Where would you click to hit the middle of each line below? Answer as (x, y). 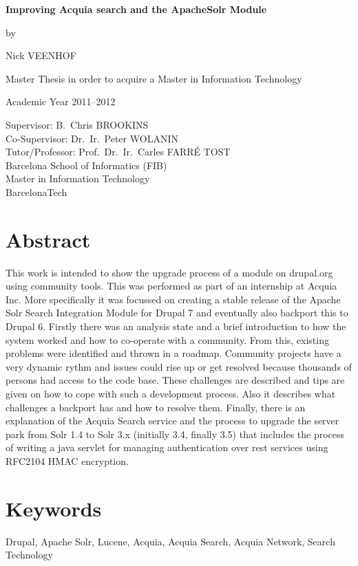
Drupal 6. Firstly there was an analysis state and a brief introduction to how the (176, 326)
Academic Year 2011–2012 (61, 101)
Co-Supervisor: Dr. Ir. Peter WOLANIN (92, 138)
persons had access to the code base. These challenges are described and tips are (175, 380)
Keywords (54, 508)
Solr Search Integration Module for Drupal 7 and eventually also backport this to (177, 313)
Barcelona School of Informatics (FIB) (86, 165)
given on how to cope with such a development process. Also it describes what (171, 393)
